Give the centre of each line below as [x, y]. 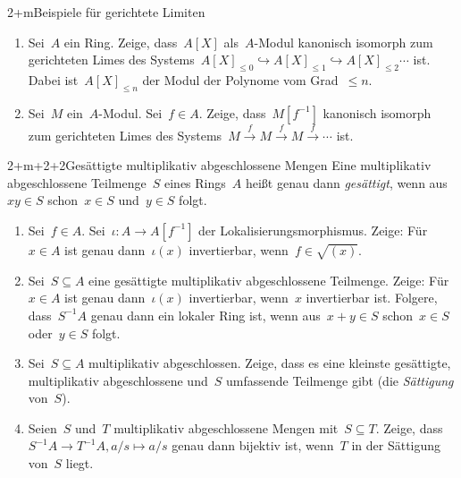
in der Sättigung [396, 445]
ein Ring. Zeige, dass [121, 42]
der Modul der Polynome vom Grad [240, 79]
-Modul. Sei [130, 112]
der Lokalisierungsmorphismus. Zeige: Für [313, 230]
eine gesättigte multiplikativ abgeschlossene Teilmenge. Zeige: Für [269, 280]
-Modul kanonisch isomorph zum [344, 42]
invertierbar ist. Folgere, [372, 298]
